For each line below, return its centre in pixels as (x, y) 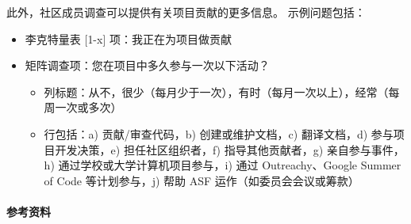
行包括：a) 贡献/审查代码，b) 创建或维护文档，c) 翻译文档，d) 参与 (219, 133)
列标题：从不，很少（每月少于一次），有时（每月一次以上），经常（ (216, 91)
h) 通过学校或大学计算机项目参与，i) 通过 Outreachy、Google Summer (223, 165)
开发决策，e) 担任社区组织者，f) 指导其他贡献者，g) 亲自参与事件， (230, 149)
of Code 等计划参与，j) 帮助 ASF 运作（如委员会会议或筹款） (202, 180)
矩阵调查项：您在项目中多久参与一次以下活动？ (147, 65)
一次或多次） (88, 107)
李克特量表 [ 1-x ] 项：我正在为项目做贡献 (129, 38)
